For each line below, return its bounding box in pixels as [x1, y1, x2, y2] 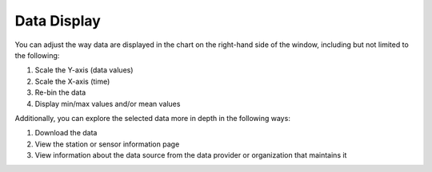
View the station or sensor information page [34, 139, 180, 149]
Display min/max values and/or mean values [34, 99, 181, 108]
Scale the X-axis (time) [34, 76, 110, 86]
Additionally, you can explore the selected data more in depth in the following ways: [14, 113, 291, 123]
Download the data [34, 128, 98, 138]
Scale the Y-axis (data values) [34, 65, 134, 75]
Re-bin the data [34, 88, 86, 97]
